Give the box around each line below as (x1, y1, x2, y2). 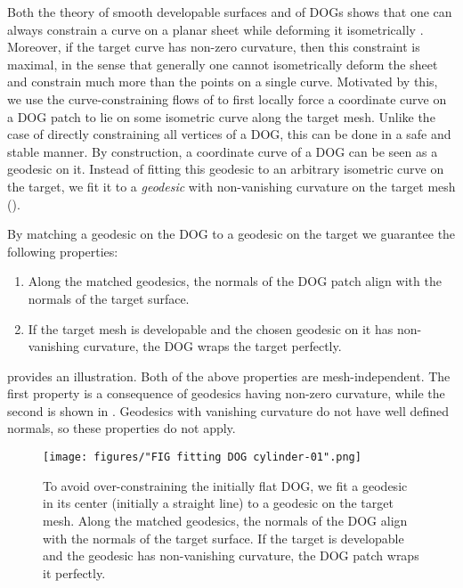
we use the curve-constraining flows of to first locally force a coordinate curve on (7, 89, 447, 108)
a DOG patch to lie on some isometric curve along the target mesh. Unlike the (7, 107, 435, 126)
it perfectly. (43, 563, 106, 582)
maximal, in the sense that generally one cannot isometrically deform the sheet (7, 54, 438, 73)
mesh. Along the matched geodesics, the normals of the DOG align (43, 510, 408, 529)
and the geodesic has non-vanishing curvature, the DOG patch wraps (43, 546, 419, 565)
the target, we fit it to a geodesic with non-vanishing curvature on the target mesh (7, 176, 456, 195)
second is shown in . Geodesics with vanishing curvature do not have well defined (7, 401, 450, 420)
